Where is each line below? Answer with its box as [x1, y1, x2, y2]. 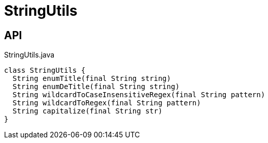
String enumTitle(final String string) [12, 74, 171, 83]
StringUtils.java [4, 50, 55, 60]
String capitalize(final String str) [12, 107, 162, 116]
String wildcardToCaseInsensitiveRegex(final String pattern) [12, 91, 265, 99]
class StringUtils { [4, 66, 86, 75]
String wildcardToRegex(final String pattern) [12, 99, 201, 107]
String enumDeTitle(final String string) [12, 82, 180, 91]
